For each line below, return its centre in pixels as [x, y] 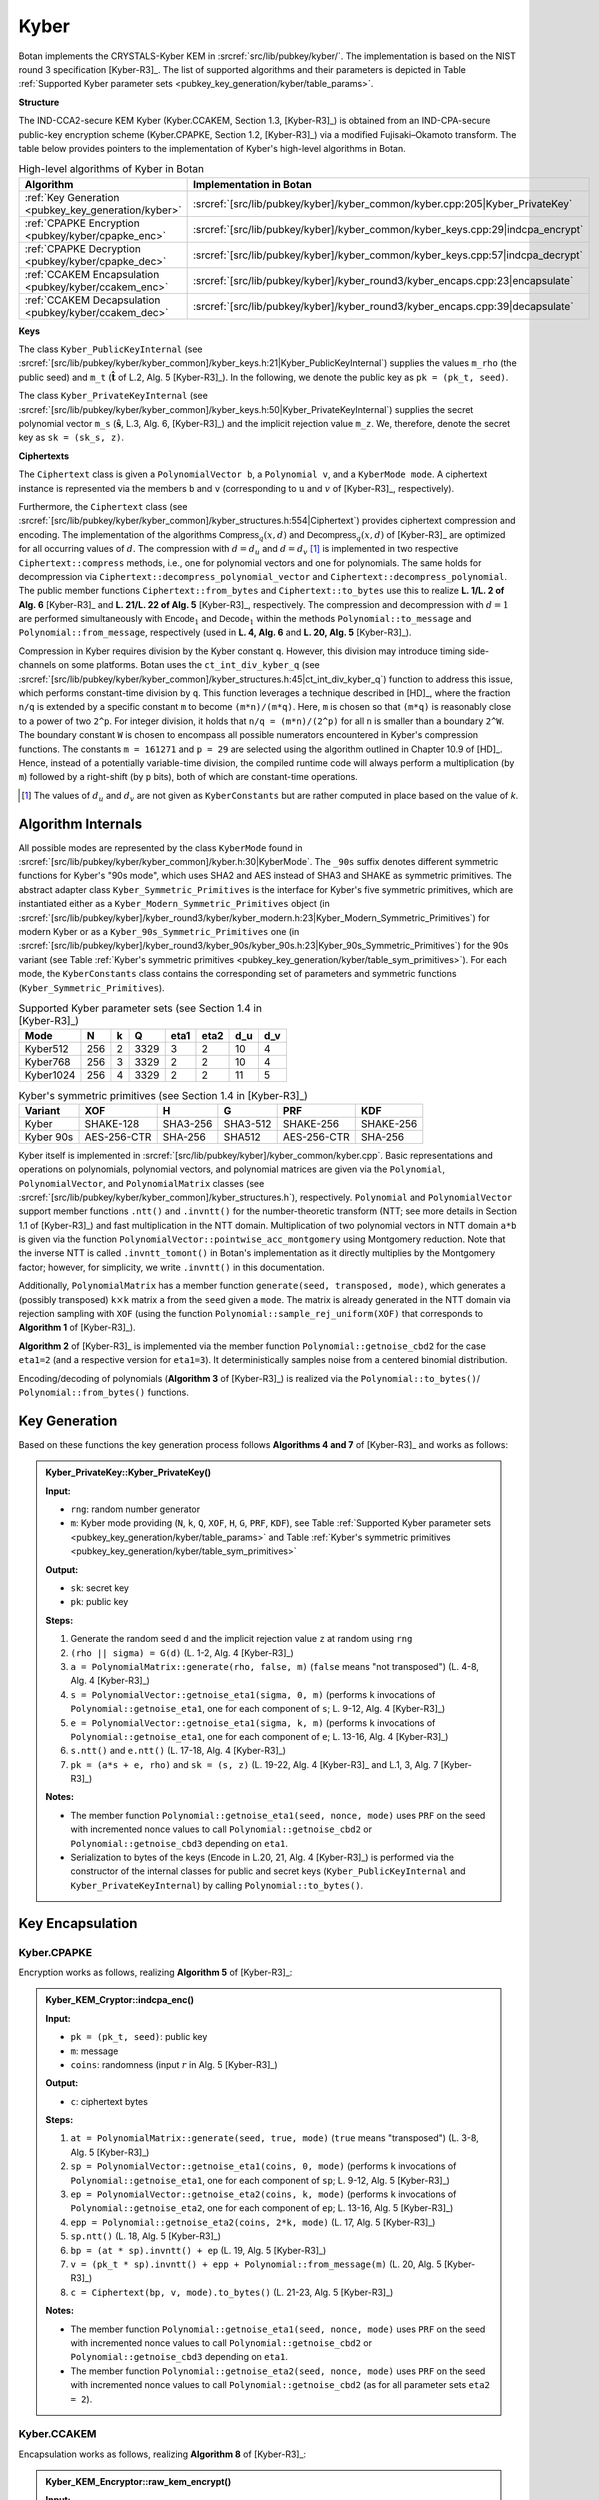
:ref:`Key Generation [72, 197]
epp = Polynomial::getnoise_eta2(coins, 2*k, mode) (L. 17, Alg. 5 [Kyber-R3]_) [253, 2222]
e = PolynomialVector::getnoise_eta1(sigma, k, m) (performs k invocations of [253, 1722]
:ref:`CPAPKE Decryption [83, 248]
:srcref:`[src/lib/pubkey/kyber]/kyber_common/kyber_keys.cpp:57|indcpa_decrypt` [388, 255]
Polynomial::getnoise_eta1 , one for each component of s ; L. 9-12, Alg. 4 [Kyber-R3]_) [258, 1709]
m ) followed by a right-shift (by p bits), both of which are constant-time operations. [188, 777]
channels [37, 665]
